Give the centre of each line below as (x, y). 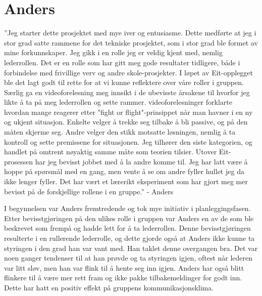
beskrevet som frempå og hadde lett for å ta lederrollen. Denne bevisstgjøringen (127, 228)
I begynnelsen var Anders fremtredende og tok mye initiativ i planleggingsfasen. (127, 208)
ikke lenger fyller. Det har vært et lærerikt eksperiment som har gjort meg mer (126, 181)
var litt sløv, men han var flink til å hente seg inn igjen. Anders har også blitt (124, 267)
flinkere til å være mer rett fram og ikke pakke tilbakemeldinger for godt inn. (123, 278)
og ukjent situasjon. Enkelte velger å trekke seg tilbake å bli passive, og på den (126, 122)
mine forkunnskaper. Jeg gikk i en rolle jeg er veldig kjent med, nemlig (113, 52)
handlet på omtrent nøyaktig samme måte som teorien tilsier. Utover (111, 152)
